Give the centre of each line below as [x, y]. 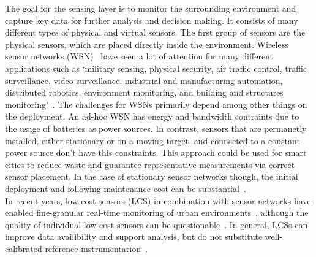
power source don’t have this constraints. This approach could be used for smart [156, 152]
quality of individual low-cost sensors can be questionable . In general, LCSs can [156, 224]
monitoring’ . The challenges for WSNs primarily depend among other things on [156, 104]
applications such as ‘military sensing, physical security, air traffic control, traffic [156, 68]
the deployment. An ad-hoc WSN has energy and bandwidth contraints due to [152, 116]
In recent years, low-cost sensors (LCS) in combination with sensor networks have [158, 200]
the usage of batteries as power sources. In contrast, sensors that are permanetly [156, 128]
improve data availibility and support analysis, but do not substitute [134, 236]
